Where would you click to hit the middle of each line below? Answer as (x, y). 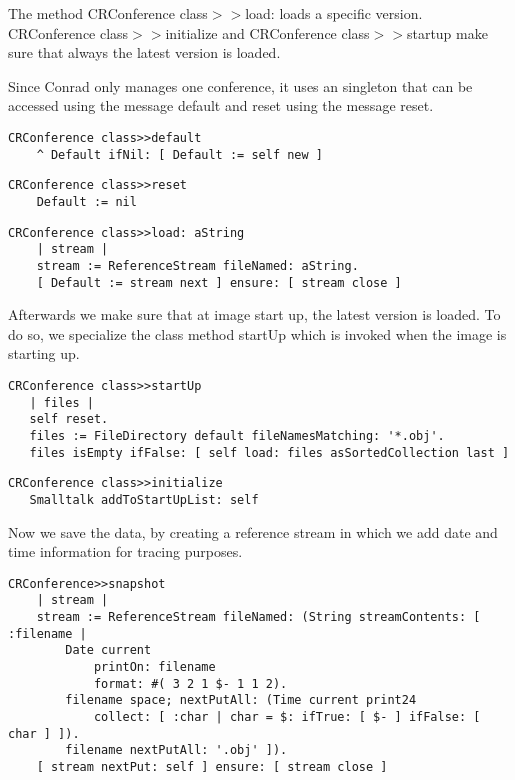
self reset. (69, 419)
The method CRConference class (108, 13)
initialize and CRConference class (267, 32)
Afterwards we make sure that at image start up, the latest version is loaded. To (254, 314)
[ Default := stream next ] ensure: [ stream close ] (219, 282)
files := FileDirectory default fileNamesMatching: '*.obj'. (237, 435)
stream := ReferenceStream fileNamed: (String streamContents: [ (258, 617)
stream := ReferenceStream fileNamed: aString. (197, 265)
